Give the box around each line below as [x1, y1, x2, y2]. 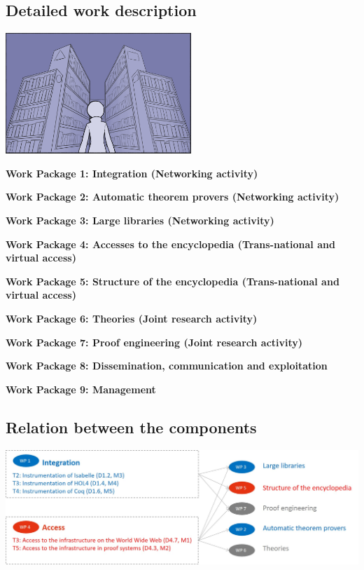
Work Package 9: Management [6, 381, 156, 396]
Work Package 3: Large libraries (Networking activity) [6, 213, 274, 228]
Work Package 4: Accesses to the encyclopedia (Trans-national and [6, 236, 335, 251]
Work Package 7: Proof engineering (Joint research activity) [6, 334, 303, 349]
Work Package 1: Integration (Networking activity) [6, 165, 258, 180]
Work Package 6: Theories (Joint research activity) [6, 311, 258, 326]
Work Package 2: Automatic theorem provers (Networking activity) [6, 189, 339, 204]
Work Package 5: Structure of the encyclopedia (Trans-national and [6, 273, 339, 288]
